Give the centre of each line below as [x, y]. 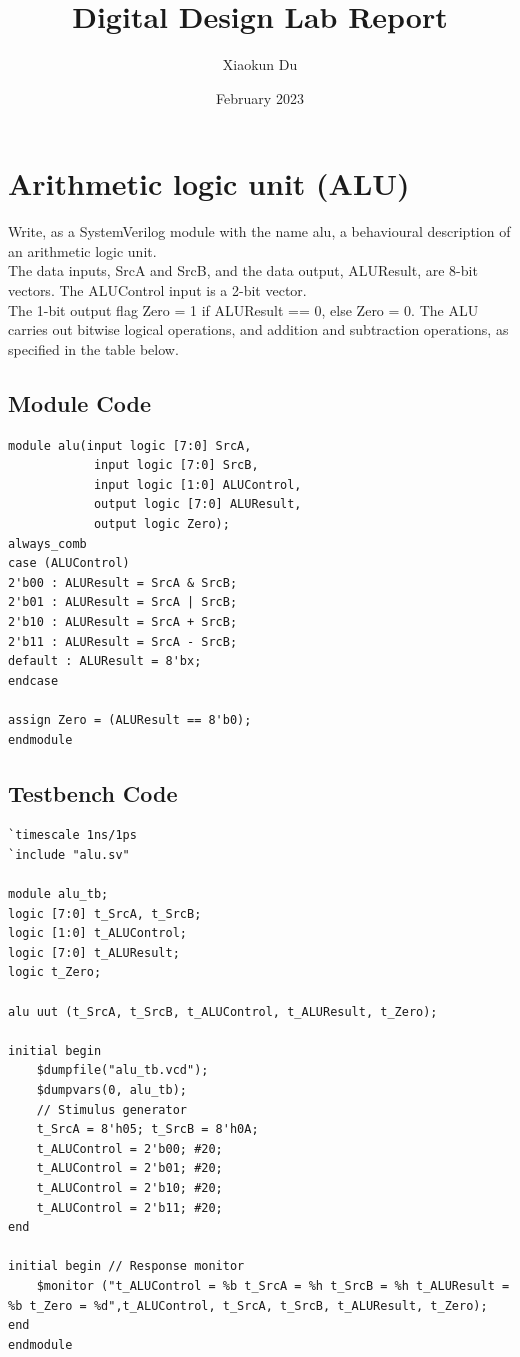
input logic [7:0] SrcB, [176, 465]
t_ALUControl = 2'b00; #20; [129, 1148]
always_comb [47, 543]
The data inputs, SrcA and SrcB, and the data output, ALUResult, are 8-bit [243, 270]
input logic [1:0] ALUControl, [197, 484]
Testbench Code [93, 792]
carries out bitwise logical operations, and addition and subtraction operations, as [258, 329]
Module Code [80, 402]
